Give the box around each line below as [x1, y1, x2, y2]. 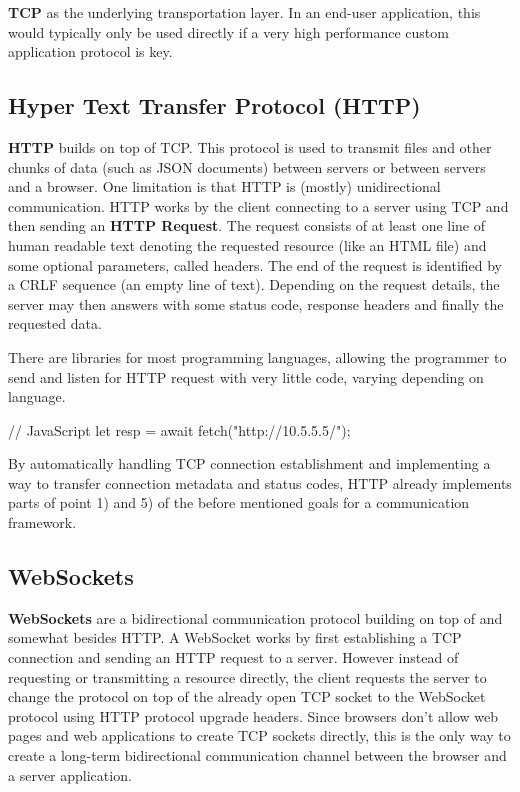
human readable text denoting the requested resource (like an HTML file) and [8, 234, 487, 255]
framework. [8, 512, 77, 533]
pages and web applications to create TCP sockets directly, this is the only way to [8, 725, 511, 746]
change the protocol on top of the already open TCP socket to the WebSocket [8, 686, 486, 707]
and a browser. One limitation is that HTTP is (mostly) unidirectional [8, 176, 441, 197]
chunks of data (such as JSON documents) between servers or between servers [8, 156, 486, 177]
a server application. [8, 764, 132, 785]
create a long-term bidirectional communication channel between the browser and [8, 745, 507, 766]
